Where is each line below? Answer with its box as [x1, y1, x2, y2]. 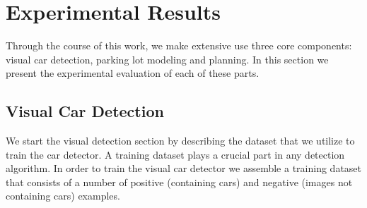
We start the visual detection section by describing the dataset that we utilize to [6, 133, 355, 148]
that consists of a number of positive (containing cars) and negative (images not [6, 174, 353, 189]
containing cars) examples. [6, 188, 120, 203]
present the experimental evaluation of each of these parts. [6, 66, 260, 80]
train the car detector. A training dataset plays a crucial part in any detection [6, 147, 345, 161]
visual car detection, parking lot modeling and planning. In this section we [6, 51, 329, 66]
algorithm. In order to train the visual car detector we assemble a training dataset [6, 161, 362, 176]
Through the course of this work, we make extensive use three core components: [6, 38, 352, 53]
